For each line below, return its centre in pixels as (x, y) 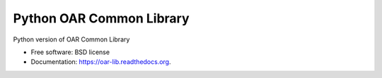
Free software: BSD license (70, 52)
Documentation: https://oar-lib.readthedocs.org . (101, 62)
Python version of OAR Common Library (71, 39)
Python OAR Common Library (102, 18)
